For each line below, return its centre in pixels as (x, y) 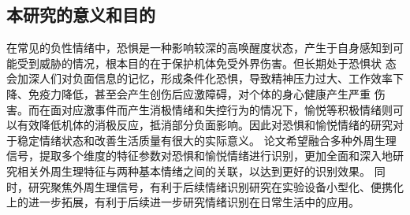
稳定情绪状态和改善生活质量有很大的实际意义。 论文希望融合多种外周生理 (207, 140)
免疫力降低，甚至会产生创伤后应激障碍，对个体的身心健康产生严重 (199, 93)
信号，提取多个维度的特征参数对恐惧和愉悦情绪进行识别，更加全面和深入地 (199, 156)
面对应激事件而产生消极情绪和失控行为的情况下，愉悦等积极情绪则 (221, 109)
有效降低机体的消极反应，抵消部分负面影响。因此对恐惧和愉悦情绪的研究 (205, 125)
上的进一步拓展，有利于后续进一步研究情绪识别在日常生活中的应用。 (183, 202)
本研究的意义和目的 (81, 15)
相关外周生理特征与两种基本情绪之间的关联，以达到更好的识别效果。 (194, 171)
